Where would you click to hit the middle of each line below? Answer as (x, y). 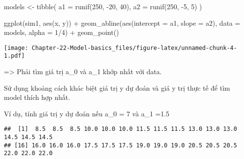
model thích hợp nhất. (37, 97)
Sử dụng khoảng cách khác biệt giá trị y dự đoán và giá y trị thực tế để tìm (117, 87)
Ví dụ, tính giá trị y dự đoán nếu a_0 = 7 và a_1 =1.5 (87, 113)
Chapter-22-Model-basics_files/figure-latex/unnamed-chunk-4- (134, 48)
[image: (16, 48)
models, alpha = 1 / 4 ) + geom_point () (61, 32)
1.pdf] (14, 56)
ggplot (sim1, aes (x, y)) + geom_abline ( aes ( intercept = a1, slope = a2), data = (122, 23)
